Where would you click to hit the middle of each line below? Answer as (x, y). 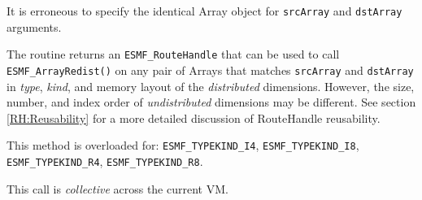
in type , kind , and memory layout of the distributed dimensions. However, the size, (211, 86)
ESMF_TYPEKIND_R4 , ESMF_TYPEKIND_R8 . (105, 161)
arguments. (34, 26)
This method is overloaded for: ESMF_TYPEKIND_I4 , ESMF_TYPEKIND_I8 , (183, 145)
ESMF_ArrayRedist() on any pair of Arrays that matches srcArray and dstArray (210, 70)
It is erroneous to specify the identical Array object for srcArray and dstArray (204, 11)
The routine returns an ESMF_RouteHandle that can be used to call (173, 54)
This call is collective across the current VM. (117, 188)
